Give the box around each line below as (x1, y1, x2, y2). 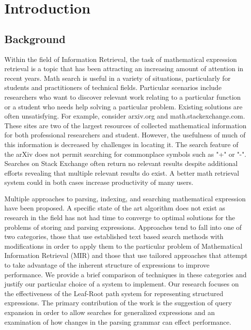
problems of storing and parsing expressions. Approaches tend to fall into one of (4, 222, 242, 232)
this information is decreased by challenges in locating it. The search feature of (4, 139, 238, 149)
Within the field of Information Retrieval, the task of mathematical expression (4, 54, 237, 64)
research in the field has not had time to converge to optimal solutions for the (4, 212, 235, 223)
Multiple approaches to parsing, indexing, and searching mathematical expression (4, 193, 246, 203)
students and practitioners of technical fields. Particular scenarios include (4, 82, 222, 92)
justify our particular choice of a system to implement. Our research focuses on (4, 279, 239, 289)
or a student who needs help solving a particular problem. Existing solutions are (4, 101, 243, 111)
